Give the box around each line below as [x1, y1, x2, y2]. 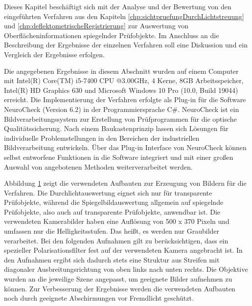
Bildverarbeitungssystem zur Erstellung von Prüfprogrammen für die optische [4, 113, 237, 124]
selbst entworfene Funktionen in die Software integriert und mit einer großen [4, 152, 233, 162]
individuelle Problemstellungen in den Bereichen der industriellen [4, 132, 200, 143]
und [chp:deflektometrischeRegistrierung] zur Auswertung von [4, 21, 189, 31]
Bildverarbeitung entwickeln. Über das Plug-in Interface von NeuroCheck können [4, 142, 247, 153]
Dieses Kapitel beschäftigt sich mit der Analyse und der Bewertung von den [4, 1, 231, 11]
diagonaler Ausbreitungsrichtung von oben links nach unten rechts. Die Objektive [4, 264, 248, 274]
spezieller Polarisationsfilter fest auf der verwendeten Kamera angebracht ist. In [4, 245, 243, 255]
